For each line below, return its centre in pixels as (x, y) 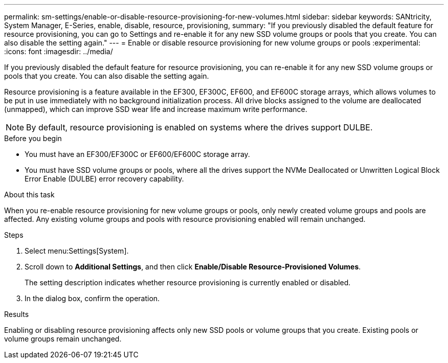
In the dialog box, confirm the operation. (92, 298)
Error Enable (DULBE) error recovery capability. (104, 179)
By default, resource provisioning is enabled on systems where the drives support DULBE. (199, 127)
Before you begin (33, 138)
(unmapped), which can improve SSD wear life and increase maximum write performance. (156, 109)
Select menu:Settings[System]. (77, 251)
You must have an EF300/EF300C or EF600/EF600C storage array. (137, 154)
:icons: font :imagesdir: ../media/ (59, 51)
